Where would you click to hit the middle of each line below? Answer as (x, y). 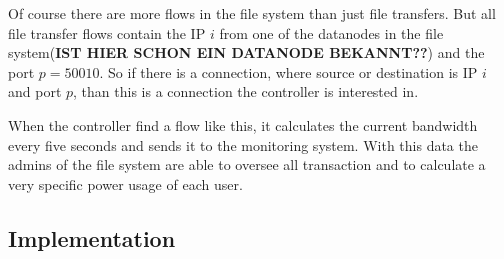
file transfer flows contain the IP (107, 32)
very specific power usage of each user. (125, 183)
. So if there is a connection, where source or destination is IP (288, 71)
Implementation (92, 237)
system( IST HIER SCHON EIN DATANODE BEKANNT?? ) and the (246, 52)
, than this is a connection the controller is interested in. (246, 91)
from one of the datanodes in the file (331, 32)
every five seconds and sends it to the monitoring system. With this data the (243, 144)
